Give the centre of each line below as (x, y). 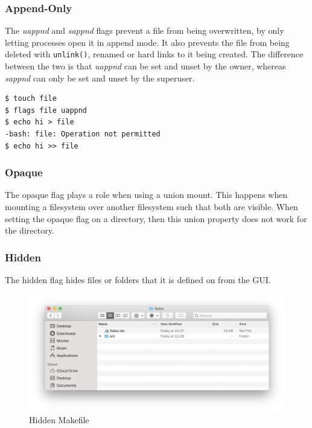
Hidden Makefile (59, 419)
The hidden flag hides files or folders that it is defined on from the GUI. (138, 280)
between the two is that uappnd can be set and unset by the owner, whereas (145, 66)
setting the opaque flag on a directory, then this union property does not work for (156, 218)
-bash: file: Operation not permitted (83, 134)
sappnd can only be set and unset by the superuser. (100, 78)
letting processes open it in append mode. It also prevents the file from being (147, 42)
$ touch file (31, 99)
